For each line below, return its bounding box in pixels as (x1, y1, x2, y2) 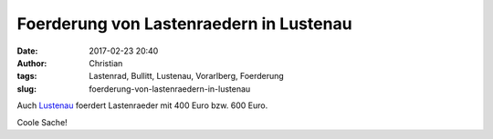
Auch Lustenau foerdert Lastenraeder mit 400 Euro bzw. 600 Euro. (16, 100, 268, 111)
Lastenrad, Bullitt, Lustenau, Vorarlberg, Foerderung (89, 71, 285, 82)
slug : (16, 83, 37, 94)
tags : (16, 71, 37, 82)
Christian (89, 57, 123, 68)
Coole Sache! (16, 116, 68, 127)
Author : (16, 57, 47, 68)
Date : (16, 45, 38, 56)
